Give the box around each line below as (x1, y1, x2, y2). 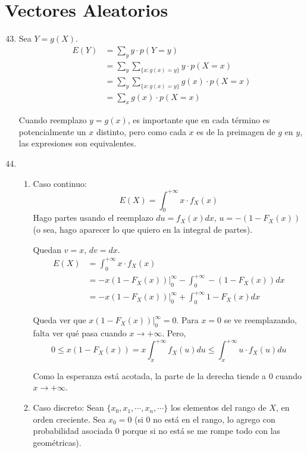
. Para (176, 314, 199, 326)
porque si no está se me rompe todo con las (122, 424, 281, 437)
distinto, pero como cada (96, 125, 186, 138)
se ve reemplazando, (224, 314, 297, 326)
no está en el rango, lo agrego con (153, 413, 275, 425)
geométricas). (33, 436, 82, 448)
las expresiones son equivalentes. (18, 137, 136, 149)
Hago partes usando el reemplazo (33, 211, 153, 224)
